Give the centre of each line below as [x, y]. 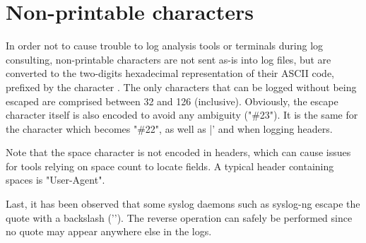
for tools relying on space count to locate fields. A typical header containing [170, 166]
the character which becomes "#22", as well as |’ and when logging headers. [169, 128]
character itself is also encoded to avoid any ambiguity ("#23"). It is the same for [182, 115]
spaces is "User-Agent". [55, 180]
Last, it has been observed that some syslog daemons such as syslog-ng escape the [183, 204]
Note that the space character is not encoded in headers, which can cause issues [178, 152]
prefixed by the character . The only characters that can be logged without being [181, 87]
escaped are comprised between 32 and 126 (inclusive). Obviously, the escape [172, 101]
